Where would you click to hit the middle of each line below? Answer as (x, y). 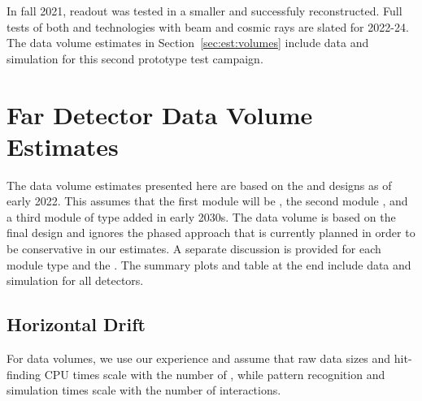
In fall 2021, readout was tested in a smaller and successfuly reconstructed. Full (204, 11)
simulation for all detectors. (75, 280)
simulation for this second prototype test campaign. (135, 58)
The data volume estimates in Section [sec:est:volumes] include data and (188, 43)
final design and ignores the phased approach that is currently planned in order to (211, 233)
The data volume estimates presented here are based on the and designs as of (199, 185)
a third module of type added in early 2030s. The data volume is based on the (201, 216)
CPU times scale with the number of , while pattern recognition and (215, 374)
